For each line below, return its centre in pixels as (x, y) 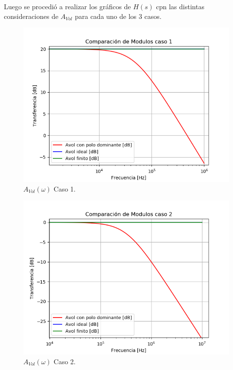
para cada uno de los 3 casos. (118, 16)
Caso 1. (65, 188)
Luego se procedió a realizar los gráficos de (67, 6)
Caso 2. (65, 361)
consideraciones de (31, 16)
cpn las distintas (180, 6)
